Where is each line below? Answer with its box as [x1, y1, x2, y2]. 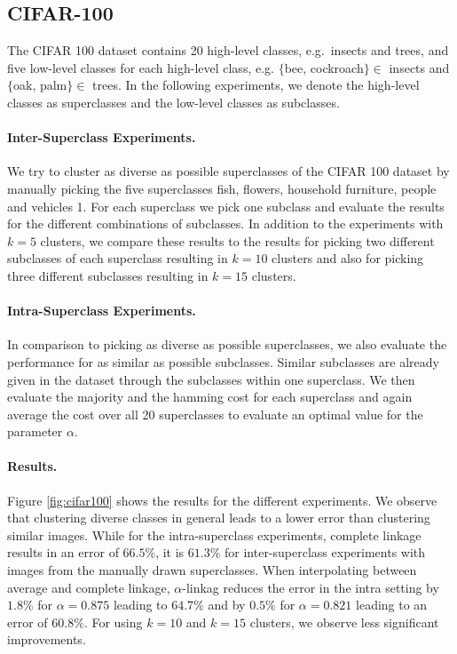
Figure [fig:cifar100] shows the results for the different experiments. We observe [7, 490, 437, 509]
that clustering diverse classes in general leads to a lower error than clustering [7, 508, 430, 527]
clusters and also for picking [272, 249, 424, 267]
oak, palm [13, 76, 67, 94]
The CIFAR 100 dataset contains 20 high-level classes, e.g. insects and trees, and [7, 41, 449, 60]
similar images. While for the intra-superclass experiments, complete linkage [7, 525, 422, 544]
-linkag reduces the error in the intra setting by [182, 578, 439, 596]
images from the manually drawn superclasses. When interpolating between [7, 561, 417, 579]
